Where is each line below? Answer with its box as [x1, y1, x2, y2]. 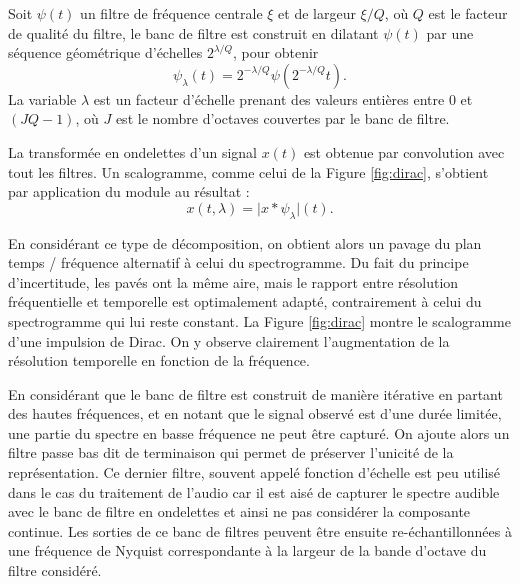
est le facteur [428, 3, 508, 23]
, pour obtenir [233, 42, 319, 63]
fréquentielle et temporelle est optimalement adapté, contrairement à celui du [8, 291, 482, 312]
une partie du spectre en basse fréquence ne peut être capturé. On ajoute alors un [8, 422, 510, 443]
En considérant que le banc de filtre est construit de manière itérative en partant [8, 383, 503, 404]
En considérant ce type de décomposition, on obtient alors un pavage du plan [8, 232, 482, 253]
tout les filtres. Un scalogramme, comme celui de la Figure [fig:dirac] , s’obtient [8, 161, 489, 182]
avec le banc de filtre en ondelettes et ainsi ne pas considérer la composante [8, 501, 471, 522]
